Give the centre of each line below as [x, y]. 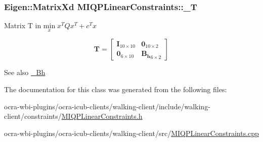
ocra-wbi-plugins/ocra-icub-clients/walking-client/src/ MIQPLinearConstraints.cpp [131, 133]
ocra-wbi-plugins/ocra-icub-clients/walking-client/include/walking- [107, 106]
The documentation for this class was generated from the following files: [116, 89]
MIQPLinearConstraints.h [102, 116]
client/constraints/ [33, 116]
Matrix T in [23, 25]
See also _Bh [25, 72]
